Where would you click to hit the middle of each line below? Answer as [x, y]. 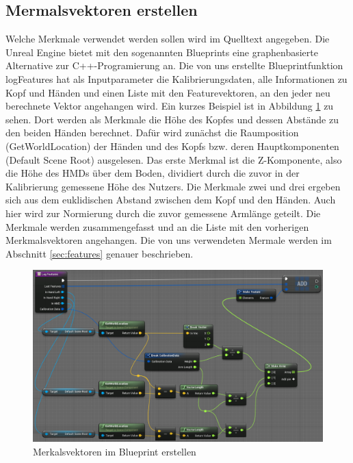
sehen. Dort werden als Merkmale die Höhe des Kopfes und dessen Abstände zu [172, 119]
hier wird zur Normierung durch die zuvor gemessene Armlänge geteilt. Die [163, 213]
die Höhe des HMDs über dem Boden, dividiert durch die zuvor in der [153, 173]
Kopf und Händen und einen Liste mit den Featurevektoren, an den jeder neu [168, 92]
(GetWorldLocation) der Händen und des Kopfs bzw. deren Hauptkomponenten [172, 146]
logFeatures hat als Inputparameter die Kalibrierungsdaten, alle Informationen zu [176, 78]
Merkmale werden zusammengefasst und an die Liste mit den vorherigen [157, 226]
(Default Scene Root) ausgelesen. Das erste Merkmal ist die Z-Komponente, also [174, 159]
